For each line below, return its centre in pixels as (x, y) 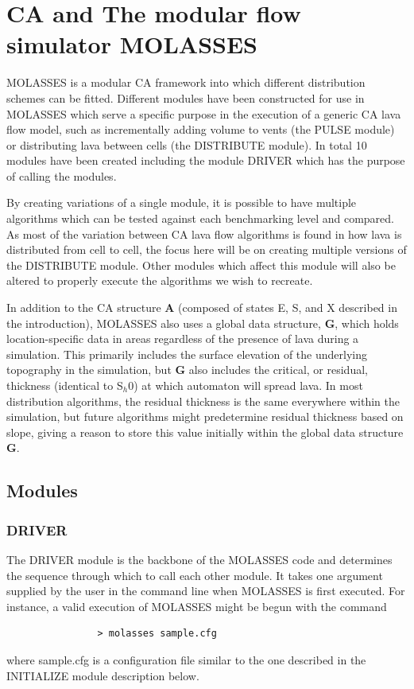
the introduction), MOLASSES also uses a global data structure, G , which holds (203, 323)
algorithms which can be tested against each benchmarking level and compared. (200, 218)
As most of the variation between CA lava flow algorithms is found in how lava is (204, 234)
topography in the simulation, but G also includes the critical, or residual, (187, 370)
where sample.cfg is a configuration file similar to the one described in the (186, 659)
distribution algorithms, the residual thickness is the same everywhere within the (203, 401)
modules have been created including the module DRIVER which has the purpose (206, 160)
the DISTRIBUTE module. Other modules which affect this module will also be (201, 265)
